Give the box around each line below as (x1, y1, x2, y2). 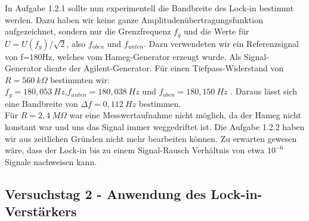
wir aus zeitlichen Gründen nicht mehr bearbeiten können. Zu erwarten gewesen (5, 132, 297, 144)
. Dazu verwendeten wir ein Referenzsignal (143, 37, 299, 49)
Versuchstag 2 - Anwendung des (5, 184, 206, 203)
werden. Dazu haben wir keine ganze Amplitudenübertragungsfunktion (5, 13, 263, 26)
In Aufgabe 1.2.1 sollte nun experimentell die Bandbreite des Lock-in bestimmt (5, 2, 294, 14)
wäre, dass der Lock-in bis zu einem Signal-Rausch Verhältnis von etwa (5, 144, 265, 156)
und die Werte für (184, 25, 249, 37)
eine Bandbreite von (5, 97, 78, 109)
